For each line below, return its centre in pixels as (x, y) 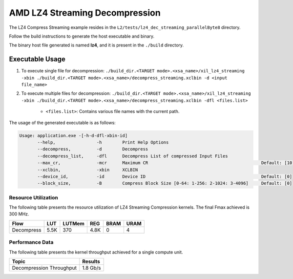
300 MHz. (19, 214)
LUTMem (74, 223)
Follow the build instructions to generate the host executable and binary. (82, 36)
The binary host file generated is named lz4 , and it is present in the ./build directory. (96, 45)
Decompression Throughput (44, 268)
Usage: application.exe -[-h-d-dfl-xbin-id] (73, 135)
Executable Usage (37, 59)
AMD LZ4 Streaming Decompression (85, 13)
